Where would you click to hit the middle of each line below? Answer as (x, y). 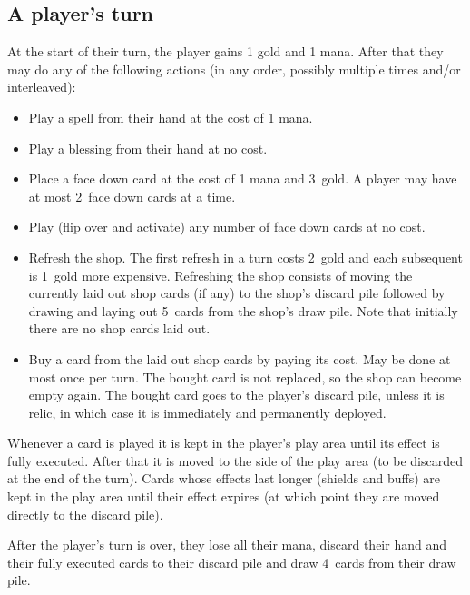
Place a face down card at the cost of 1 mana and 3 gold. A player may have (243, 178)
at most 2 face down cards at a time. (132, 196)
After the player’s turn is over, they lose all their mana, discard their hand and (227, 545)
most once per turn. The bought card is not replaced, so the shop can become (245, 377)
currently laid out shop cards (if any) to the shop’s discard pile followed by (237, 293)
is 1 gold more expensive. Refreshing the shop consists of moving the (220, 275)
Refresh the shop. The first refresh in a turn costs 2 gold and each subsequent (245, 257)
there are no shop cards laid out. (119, 328)
